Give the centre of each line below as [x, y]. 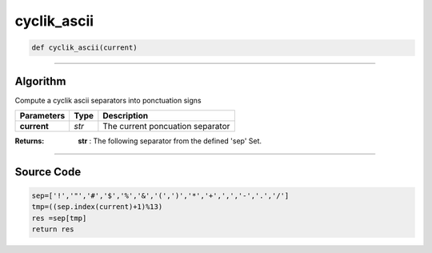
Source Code [48, 172]
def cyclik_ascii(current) [84, 48]
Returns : [30, 141]
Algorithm [40, 81]
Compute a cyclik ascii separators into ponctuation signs [108, 100]
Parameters [42, 116]
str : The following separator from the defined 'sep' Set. [170, 141]
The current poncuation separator [166, 127]
